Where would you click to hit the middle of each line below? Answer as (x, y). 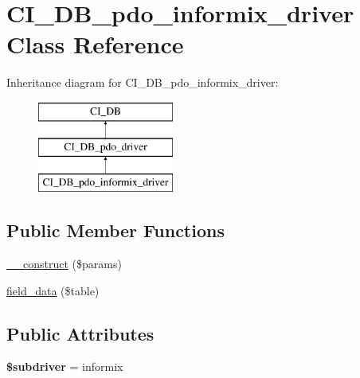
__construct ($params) (64, 264)
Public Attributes (80, 333)
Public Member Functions (115, 230)
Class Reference (95, 44)
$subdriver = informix (65, 366)
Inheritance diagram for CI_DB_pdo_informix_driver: (143, 82)
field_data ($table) (53, 290)
